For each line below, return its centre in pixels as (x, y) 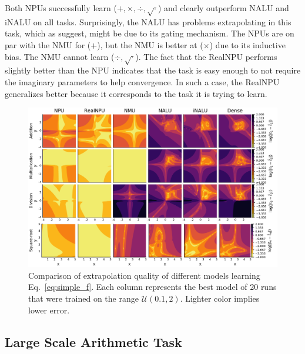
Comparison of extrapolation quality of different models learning (144, 275)
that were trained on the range (83, 298)
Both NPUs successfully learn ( (61, 8)
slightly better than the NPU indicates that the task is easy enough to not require (153, 70)
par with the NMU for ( (48, 44)
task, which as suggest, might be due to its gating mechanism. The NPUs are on (150, 33)
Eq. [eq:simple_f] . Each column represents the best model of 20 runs (152, 287)
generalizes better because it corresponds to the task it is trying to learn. (136, 93)
